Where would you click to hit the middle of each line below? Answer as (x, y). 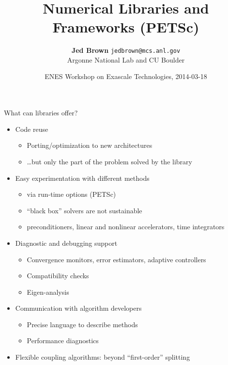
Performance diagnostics (63, 341)
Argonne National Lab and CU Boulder (126, 59)
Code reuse (32, 129)
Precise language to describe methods (82, 324)
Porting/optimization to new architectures (90, 145)
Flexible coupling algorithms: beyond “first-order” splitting (103, 357)
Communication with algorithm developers (78, 308)
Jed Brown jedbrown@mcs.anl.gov (126, 50)
